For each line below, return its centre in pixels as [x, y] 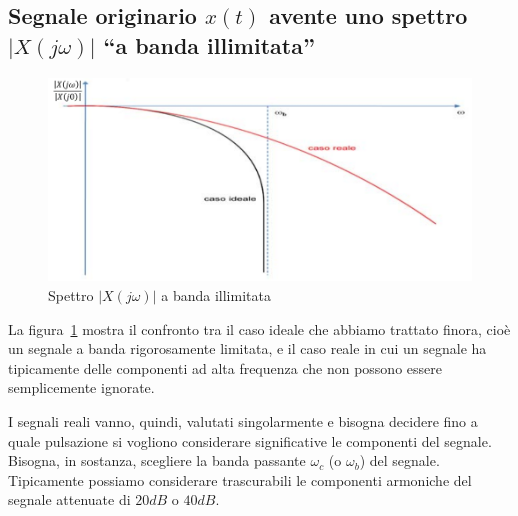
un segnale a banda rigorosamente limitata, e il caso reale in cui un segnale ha [247, 348]
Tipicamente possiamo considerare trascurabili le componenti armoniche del [240, 479]
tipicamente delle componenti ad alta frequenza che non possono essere [225, 367]
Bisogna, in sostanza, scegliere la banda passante [157, 460]
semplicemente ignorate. [81, 387]
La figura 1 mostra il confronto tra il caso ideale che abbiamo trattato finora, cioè [259, 328]
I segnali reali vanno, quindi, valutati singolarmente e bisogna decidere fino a [243, 420]
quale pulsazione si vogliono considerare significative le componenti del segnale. [250, 440]
